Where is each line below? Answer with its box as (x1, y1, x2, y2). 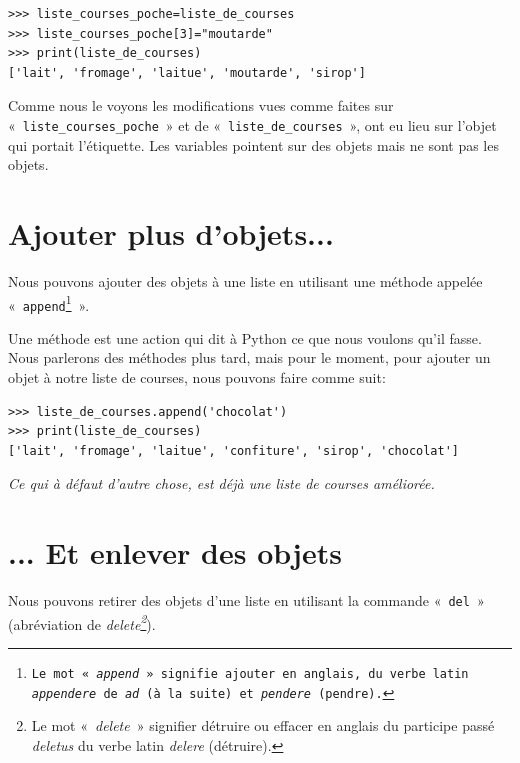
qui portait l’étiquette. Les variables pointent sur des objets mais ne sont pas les (8, 134, 499, 155)
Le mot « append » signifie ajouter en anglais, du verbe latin (31, 667, 469, 682)
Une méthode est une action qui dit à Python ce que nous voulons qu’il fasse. (8, 327, 482, 348)
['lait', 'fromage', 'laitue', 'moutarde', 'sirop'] (8, 65, 366, 80)
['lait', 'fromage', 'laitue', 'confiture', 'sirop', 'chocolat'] (8, 443, 460, 458)
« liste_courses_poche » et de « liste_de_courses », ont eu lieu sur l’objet (8, 114, 497, 135)
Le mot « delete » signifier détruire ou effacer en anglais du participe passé (31, 715, 495, 736)
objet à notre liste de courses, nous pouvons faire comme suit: (8, 367, 386, 388)
